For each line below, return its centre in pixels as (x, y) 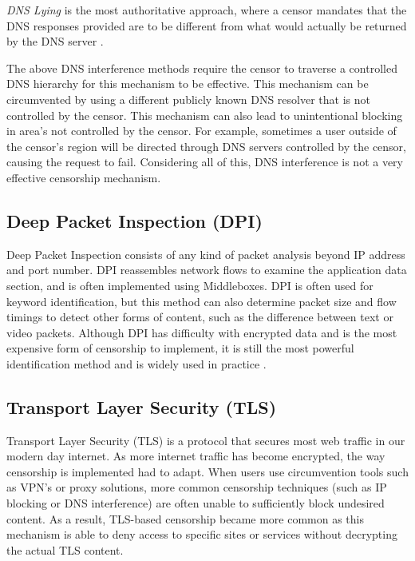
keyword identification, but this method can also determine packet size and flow (202, 301)
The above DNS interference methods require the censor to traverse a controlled (202, 68)
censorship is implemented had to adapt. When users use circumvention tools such (207, 471)
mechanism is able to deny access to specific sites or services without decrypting (202, 534)
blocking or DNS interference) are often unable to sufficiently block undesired (196, 503)
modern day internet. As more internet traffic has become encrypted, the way (196, 456)
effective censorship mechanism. (84, 177)
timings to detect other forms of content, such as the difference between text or (200, 317)
